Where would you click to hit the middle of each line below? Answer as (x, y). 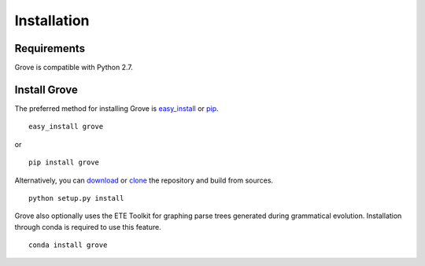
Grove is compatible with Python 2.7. (74, 68)
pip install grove (64, 163)
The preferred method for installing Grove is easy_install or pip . (117, 108)
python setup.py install (76, 198)
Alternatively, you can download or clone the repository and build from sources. (144, 180)
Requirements (50, 48)
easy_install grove (66, 127)
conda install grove (68, 245)
